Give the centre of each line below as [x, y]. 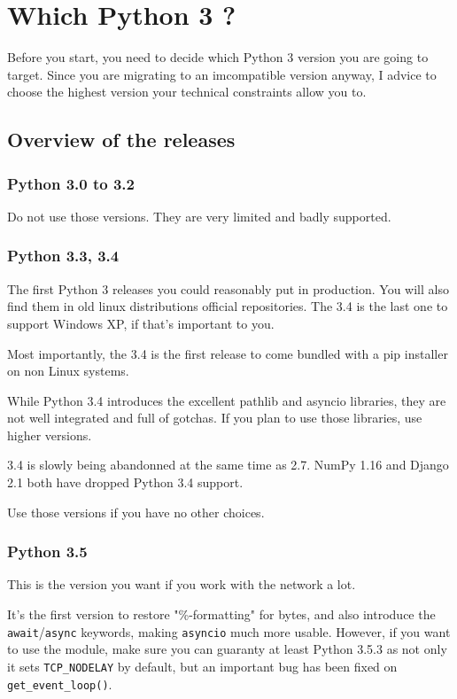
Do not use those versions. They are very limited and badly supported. [199, 216]
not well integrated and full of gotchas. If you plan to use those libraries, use [215, 418]
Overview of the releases [121, 140]
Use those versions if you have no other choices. [136, 512]
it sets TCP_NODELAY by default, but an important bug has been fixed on [202, 666]
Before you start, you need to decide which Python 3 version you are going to [218, 57]
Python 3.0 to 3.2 [71, 183]
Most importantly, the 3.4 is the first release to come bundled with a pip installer [228, 353]
